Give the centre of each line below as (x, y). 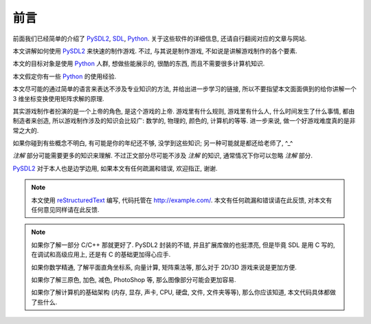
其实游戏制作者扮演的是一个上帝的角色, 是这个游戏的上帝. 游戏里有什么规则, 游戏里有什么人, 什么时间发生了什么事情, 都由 (184, 111)
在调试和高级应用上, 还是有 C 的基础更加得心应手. (101, 255)
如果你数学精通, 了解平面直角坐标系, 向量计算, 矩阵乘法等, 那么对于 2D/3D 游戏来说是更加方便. (164, 267)
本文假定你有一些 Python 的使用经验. (65, 76)
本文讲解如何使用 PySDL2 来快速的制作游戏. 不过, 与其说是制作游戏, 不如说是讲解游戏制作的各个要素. (155, 51)
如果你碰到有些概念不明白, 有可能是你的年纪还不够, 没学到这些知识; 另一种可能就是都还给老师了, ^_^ (153, 143)
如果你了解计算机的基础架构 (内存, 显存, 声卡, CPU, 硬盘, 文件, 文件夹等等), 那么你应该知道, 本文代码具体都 (181, 292)
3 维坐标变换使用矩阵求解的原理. (58, 98)
